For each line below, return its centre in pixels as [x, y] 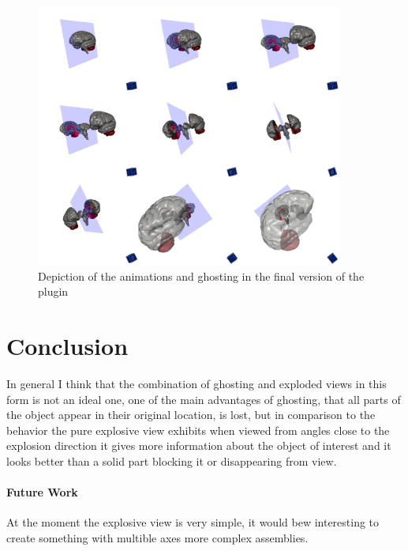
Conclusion [67, 346]
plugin [53, 291]
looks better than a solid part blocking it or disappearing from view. [172, 461]
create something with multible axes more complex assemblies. [157, 538]
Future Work [42, 492]
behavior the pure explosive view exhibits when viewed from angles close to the [198, 430]
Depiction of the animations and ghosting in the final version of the [201, 275]
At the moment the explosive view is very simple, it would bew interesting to [193, 522]
